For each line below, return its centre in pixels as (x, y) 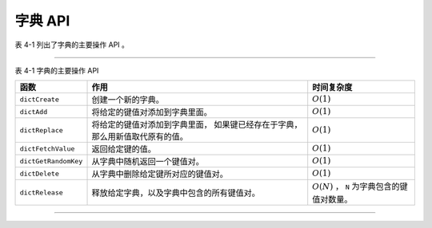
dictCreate (40, 99)
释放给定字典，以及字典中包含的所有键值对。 (176, 193)
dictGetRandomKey (51, 161)
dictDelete (40, 173)
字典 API (42, 21)
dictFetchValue (47, 149)
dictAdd (34, 112)
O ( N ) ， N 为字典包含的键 (360, 187)
